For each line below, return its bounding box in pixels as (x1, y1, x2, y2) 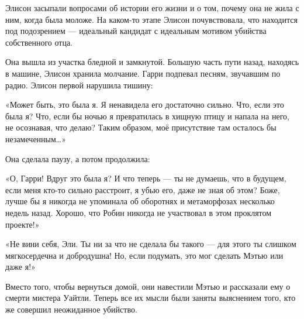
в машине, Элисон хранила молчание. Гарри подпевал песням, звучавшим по (5, 67, 281, 79)
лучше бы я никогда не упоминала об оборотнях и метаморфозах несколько (5, 195, 275, 207)
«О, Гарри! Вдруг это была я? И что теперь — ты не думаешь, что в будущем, (5, 172, 286, 184)
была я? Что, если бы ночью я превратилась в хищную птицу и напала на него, (5, 109, 289, 122)
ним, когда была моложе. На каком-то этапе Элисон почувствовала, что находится (5, 13, 298, 25)
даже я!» (5, 260, 36, 273)
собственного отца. (5, 36, 72, 48)
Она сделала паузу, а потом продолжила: (5, 152, 150, 164)
